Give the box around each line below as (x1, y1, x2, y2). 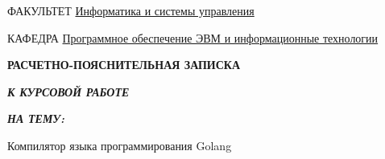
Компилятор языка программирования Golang (7, 137, 232, 153)
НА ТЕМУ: (7, 110, 65, 127)
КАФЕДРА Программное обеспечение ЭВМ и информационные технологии (7, 29, 379, 46)
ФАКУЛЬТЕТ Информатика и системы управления (7, 2, 255, 18)
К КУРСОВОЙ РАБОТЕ (7, 83, 130, 100)
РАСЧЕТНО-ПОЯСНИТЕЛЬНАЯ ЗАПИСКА (7, 56, 241, 73)
